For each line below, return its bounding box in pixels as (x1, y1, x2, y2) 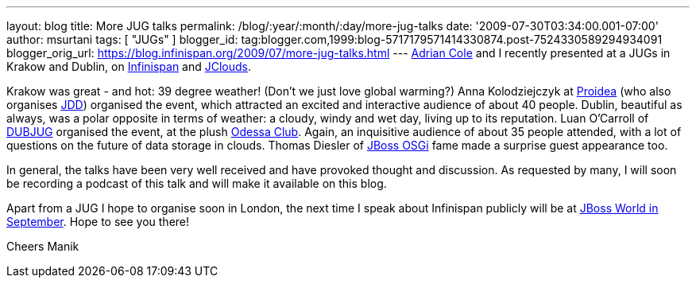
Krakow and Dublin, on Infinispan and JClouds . (6, 60, 252, 73)
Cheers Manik (6, 239, 79, 253)
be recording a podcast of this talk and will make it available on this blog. (6, 177, 387, 190)
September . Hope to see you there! (6, 215, 190, 228)
